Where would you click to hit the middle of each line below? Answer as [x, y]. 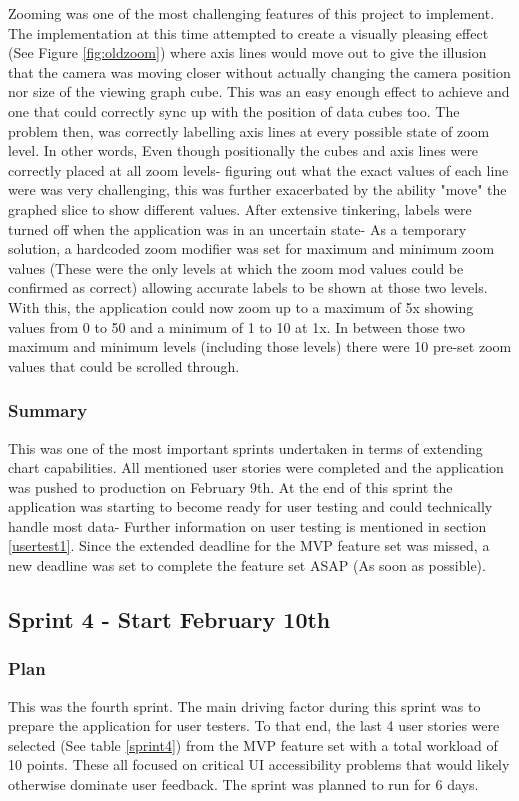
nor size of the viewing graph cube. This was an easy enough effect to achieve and [259, 91]
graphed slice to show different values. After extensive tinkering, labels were [240, 208]
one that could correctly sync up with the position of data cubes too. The [234, 110]
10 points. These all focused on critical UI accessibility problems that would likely [259, 764]
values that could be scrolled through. [124, 365]
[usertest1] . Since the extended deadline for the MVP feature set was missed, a [249, 545]
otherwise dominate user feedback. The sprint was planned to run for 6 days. [243, 784]
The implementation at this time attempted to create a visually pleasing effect [248, 32]
